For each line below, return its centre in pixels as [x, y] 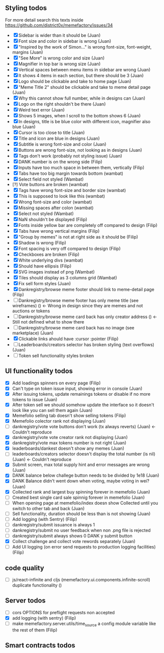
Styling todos [26, 8]
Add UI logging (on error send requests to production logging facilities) [84, 547]
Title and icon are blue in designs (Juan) [59, 138]
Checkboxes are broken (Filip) [49, 254]
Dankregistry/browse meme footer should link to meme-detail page [86, 289]
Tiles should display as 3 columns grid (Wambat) [68, 277]
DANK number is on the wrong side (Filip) [60, 162]
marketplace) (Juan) [33, 333]
